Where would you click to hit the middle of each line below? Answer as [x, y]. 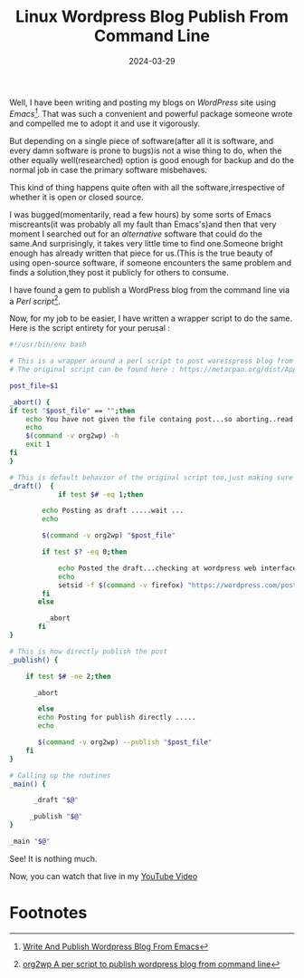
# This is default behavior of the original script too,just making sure [152, 478]
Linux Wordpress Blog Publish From [152, 17]
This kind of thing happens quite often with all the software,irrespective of [147, 187]
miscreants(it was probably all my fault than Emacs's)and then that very [143, 224]
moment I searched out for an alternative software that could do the [136, 234]
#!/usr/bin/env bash [48, 345]
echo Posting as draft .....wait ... [113, 511]
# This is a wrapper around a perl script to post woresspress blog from [152, 361]
